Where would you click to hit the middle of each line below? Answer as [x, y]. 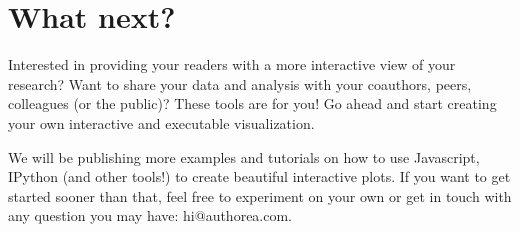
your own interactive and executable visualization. [161, 122]
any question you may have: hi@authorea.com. [150, 215]
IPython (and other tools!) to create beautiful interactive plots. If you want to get [259, 176]
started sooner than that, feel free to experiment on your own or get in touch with [260, 195]
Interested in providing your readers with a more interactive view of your [232, 64]
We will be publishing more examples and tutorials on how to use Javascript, [244, 156]
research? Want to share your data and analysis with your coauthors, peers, [240, 83]
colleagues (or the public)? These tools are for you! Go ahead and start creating [252, 103]
